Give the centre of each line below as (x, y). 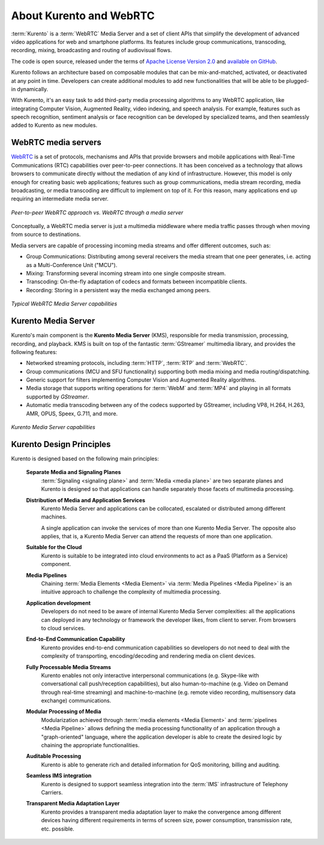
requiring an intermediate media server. (60, 199)
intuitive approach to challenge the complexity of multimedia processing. (131, 592)
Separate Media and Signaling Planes (73, 472)
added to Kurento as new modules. (54, 125)
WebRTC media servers (56, 143)
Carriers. (52, 792)
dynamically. (33, 89)
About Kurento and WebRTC (83, 16)
